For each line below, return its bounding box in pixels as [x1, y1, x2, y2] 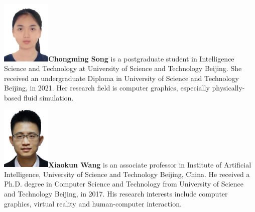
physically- [212, 82, 245, 93]
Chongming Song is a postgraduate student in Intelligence [48, 53, 234, 63]
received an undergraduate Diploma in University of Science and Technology [4, 72, 239, 83]
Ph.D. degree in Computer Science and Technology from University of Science [4, 178, 244, 189]
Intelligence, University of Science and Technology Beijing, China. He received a [4, 168, 250, 179]
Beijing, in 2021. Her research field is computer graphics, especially [4, 82, 210, 93]
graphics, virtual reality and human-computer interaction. [4, 198, 182, 208]
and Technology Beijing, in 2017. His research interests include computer [4, 188, 228, 199]
